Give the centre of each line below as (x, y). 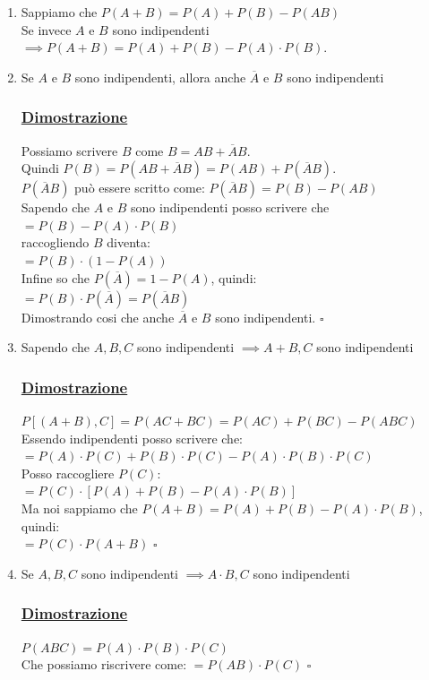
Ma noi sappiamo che (79, 508)
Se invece (46, 29)
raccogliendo (55, 242)
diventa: (129, 242)
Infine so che (56, 277)
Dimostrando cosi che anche (98, 317)
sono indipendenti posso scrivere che (230, 207)
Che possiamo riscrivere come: (104, 664)
